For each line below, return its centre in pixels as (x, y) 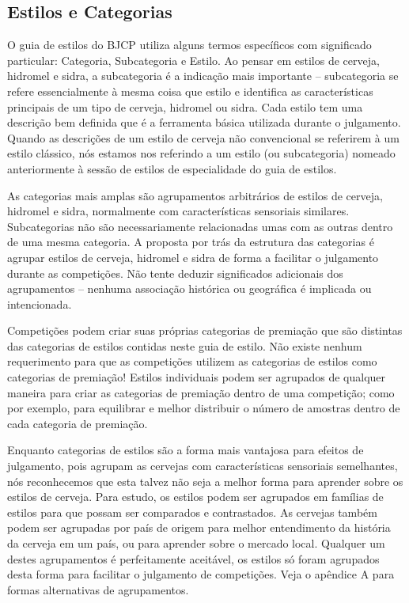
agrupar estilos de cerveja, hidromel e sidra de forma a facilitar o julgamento (193, 257)
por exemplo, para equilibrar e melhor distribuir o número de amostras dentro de (204, 408)
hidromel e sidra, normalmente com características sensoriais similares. (178, 211)
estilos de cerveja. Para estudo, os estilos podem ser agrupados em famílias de (195, 497)
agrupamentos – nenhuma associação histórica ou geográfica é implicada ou (189, 288)
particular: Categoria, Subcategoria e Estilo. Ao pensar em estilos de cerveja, (193, 60)
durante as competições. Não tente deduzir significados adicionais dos (175, 273)
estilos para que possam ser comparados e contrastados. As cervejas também (192, 512)
